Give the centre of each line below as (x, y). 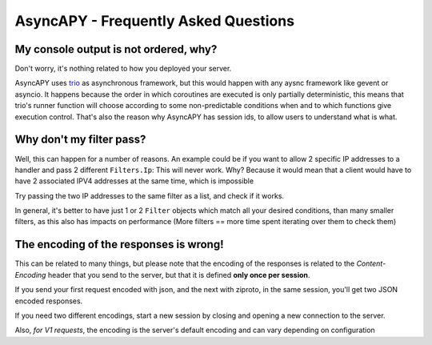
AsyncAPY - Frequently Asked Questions (155, 21)
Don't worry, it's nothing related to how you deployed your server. (123, 69)
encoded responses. (49, 301)
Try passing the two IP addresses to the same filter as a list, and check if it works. (149, 195)
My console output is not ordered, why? (116, 49)
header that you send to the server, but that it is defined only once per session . (179, 275)
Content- (371, 263)
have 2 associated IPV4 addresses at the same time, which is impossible (134, 181)
